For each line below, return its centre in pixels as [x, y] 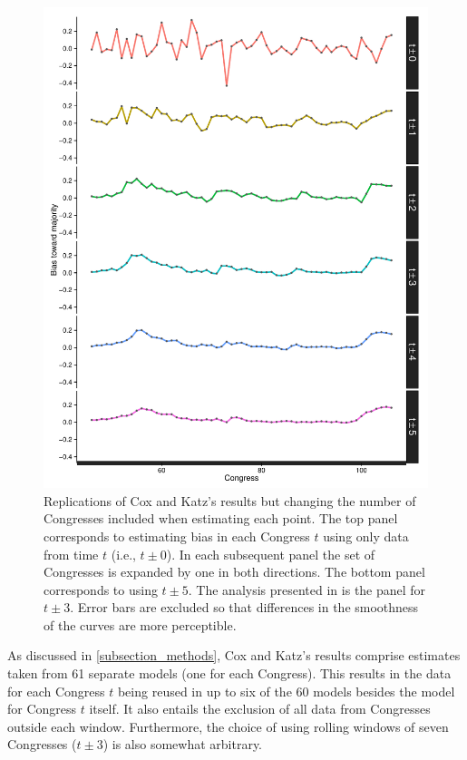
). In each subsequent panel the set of [271, 554]
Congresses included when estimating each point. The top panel [221, 518]
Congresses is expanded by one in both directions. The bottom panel [234, 572]
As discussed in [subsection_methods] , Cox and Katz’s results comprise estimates [234, 655]
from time [71, 554]
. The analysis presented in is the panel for [307, 589]
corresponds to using [101, 589]
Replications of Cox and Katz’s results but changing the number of [230, 500]
